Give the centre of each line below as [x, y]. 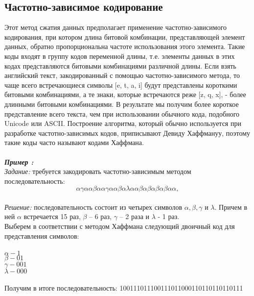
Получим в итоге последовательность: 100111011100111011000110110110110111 [124, 288]
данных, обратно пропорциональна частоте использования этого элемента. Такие [125, 46]
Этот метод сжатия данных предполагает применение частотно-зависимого [116, 27]
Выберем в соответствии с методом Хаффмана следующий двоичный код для [120, 226]
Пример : [19, 161]
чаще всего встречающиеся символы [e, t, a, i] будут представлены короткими [121, 85]
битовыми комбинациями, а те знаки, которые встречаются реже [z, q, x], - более [125, 94]
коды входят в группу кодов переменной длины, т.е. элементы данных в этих [120, 56]
